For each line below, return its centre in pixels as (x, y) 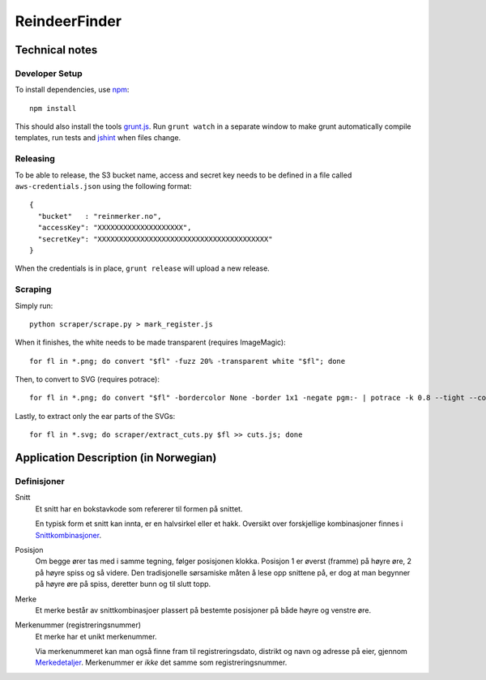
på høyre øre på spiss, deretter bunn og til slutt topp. (123, 584)
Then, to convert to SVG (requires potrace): (87, 379)
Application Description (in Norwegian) (116, 458)
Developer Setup (49, 73)
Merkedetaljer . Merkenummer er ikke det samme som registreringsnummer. (161, 663)
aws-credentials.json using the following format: (103, 186)
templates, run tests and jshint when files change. (98, 138)
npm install (53, 108)
